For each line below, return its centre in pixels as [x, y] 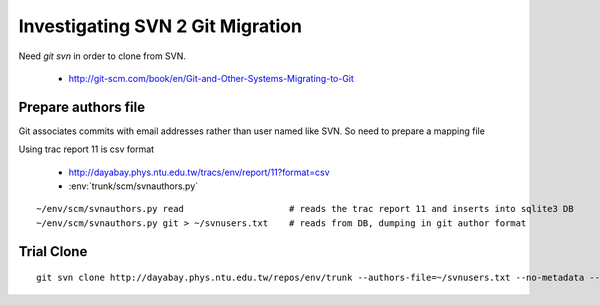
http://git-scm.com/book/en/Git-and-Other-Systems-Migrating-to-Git [211, 78]
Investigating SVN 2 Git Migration [160, 26]
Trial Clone [53, 251]
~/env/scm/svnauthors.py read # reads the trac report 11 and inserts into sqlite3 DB [305, 209]
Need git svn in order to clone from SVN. [102, 56]
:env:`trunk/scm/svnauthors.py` [133, 186]
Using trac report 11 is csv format [86, 149]
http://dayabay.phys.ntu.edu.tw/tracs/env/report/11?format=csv [199, 172]
